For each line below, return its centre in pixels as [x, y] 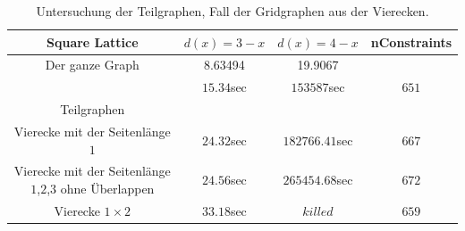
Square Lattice [93, 41]
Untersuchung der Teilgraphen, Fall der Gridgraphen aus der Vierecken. [232, 11]
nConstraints [411, 41]
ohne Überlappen [107, 188]
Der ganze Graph [92, 65]
